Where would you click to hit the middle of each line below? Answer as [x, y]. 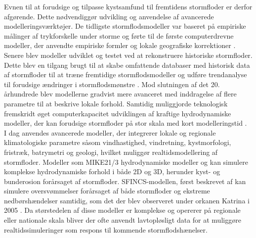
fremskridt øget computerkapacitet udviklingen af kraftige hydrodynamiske [118, 113]
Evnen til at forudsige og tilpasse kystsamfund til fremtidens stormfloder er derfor [128, 6]
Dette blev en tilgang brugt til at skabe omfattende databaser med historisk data [127, 65]
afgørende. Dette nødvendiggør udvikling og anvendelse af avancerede [109, 16]
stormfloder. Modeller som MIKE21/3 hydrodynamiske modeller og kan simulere [126, 162]
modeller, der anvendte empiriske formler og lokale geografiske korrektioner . [120, 45]
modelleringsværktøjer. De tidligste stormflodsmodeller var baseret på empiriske [125, 26]
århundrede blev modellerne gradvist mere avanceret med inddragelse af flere [120, 94]
